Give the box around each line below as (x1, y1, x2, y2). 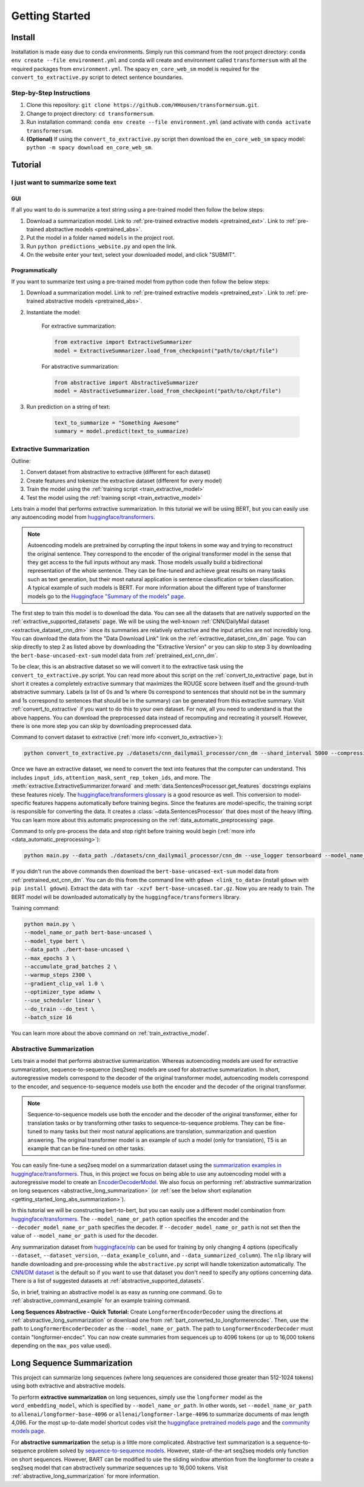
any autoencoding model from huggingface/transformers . (11, 513, 156, 521)
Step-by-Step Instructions (11, 89, 90, 97)
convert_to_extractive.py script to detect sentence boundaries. (11, 73, 184, 81)
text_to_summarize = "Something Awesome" (54, 419, 180, 426)
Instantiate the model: (26, 308, 81, 315)
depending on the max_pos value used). (11, 1342, 112, 1349)
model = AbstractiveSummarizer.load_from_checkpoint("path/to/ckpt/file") (54, 387, 282, 394)
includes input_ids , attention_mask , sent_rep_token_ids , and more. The (11, 774, 211, 781)
